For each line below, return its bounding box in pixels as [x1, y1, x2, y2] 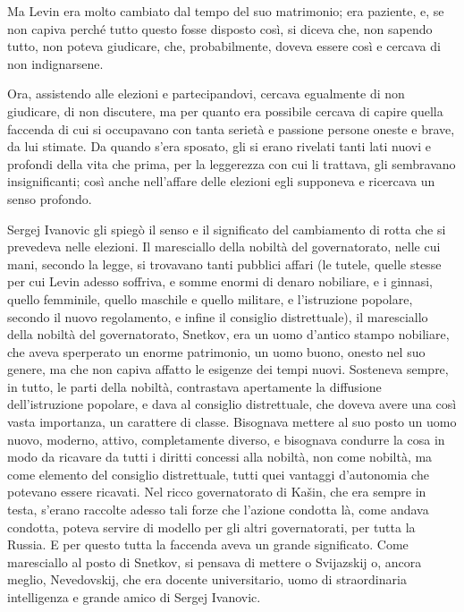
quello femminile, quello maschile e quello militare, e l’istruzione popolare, [7, 289, 413, 308]
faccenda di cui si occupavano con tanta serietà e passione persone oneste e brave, [7, 119, 455, 138]
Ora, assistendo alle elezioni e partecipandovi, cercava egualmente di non [7, 84, 405, 103]
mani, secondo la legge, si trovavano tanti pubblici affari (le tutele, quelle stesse [7, 254, 442, 273]
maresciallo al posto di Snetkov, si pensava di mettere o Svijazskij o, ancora [7, 552, 422, 571]
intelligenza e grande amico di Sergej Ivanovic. [7, 588, 261, 606]
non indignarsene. [7, 54, 104, 72]
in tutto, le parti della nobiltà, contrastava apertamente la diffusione [7, 377, 382, 395]
